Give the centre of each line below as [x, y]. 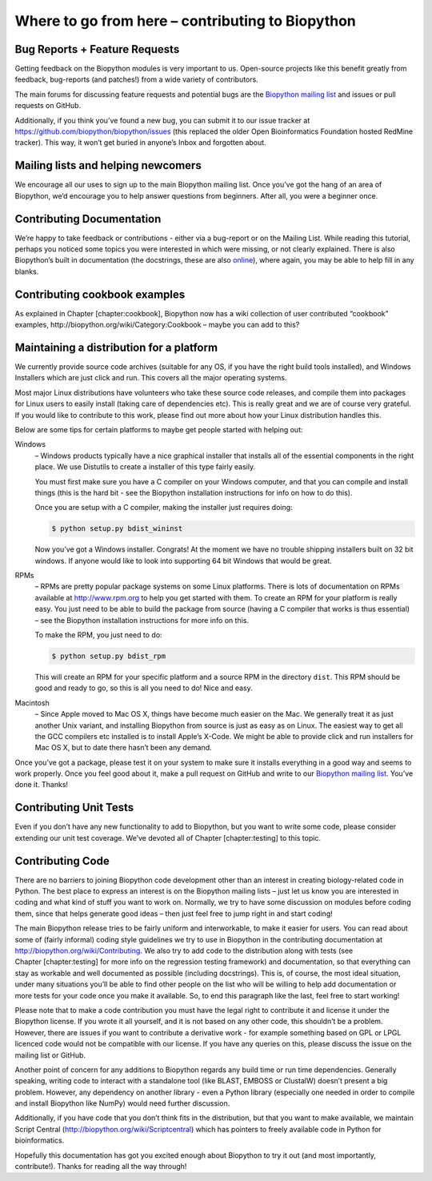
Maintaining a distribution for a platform [116, 347]
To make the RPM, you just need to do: [99, 635]
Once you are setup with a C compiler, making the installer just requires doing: [164, 508]
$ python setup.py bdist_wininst [117, 529]
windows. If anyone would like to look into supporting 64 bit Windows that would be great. [183, 560]
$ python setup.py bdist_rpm [109, 656]
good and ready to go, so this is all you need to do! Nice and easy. [144, 688]
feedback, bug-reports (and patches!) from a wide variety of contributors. [137, 79]
